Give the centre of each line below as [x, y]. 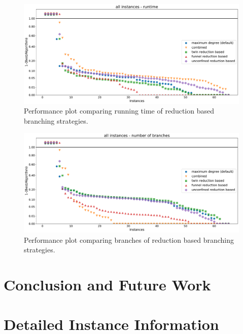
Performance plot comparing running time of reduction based [119, 111]
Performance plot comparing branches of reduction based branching [129, 239]
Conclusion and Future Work [107, 285]
